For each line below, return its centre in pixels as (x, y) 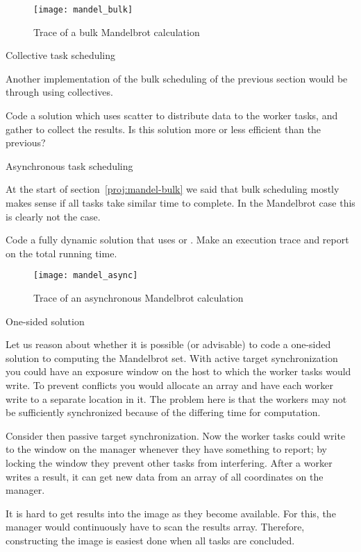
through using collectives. (59, 92)
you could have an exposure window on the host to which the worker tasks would (178, 371)
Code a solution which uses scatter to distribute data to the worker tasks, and (172, 115)
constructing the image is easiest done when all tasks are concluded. (150, 540)
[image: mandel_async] (86, 276)
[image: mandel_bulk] (83, 10)
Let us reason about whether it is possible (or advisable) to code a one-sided (168, 344)
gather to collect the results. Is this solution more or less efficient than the (163, 129)
